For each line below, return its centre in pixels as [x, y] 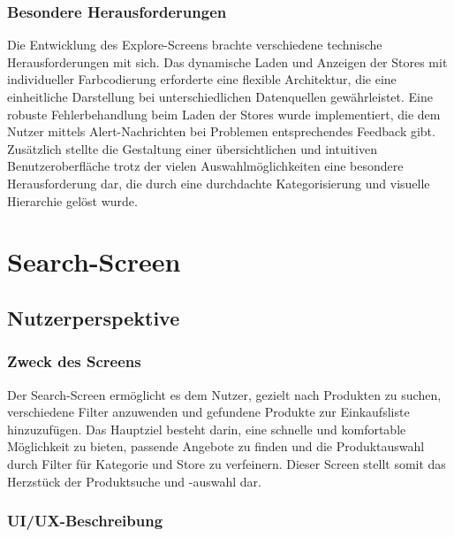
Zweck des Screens [74, 361]
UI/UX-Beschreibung [85, 521]
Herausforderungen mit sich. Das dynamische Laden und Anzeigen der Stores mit [227, 61]
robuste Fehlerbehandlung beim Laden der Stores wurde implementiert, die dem [224, 114]
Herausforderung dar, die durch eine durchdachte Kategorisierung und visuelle [219, 183]
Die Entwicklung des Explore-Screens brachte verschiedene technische [195, 45]
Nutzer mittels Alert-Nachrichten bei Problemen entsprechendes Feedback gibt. [221, 131]
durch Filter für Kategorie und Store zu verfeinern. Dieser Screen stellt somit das [227, 463]
